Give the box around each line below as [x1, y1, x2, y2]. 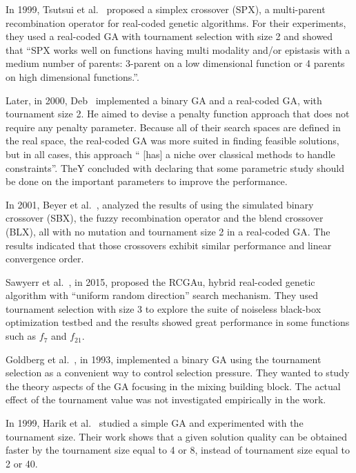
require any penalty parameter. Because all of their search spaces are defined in [6, 119, 341, 134]
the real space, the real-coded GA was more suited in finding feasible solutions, [6, 133, 339, 148]
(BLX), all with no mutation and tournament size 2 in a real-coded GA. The [6, 224, 330, 238]
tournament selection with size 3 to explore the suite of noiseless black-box [6, 301, 322, 316]
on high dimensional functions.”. [6, 69, 139, 84]
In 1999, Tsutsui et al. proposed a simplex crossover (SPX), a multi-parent [6, 2, 326, 16]
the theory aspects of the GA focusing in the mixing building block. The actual [6, 378, 341, 393]
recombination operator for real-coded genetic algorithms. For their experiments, [6, 15, 346, 30]
